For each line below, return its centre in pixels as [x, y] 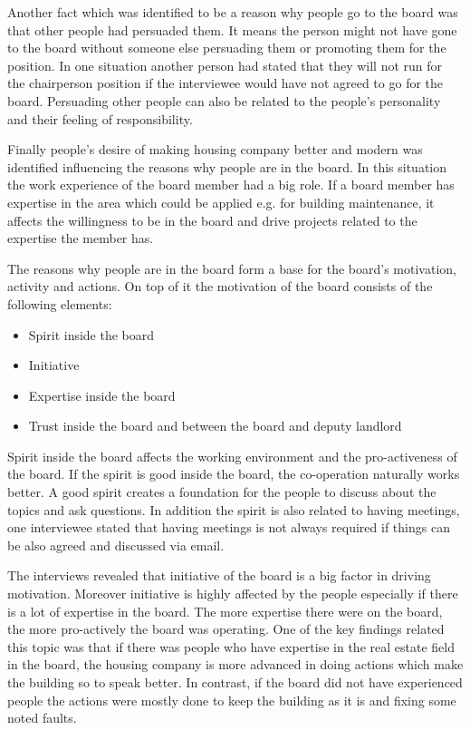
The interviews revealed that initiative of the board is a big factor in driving [219, 575]
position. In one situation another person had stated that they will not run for [225, 65]
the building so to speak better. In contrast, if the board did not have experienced [235, 682]
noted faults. [42, 718]
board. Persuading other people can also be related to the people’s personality [224, 100]
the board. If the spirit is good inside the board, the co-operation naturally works [234, 474]
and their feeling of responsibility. [100, 118]
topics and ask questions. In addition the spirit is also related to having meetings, [234, 509]
